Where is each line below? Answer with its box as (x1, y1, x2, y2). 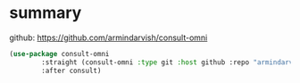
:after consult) (41, 66, 102, 75)
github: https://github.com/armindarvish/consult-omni (9, 32, 208, 43)
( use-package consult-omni (9, 49, 110, 58)
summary (9, 3, 82, 23)
